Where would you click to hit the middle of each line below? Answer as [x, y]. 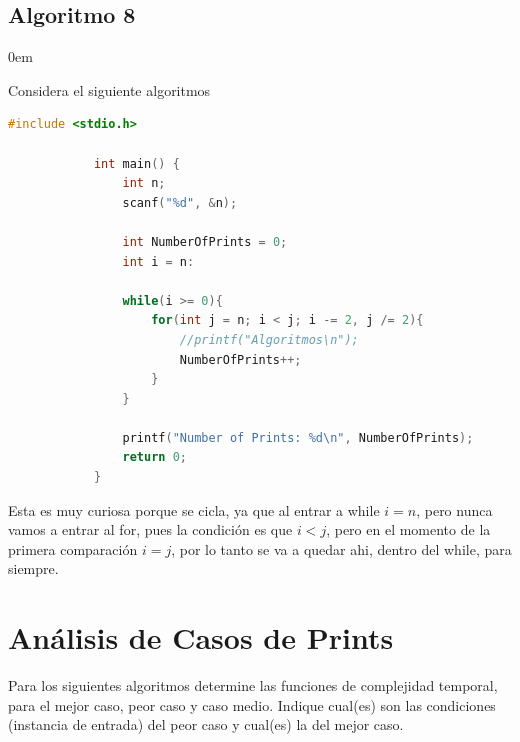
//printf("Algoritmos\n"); [269, 339]
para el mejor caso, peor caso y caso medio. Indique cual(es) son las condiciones [252, 704]
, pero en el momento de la [408, 529]
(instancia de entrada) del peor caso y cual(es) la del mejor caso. [206, 724]
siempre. [33, 568]
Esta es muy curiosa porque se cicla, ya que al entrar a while [194, 509]
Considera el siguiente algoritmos [109, 89]
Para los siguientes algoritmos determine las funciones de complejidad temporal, [253, 685]
